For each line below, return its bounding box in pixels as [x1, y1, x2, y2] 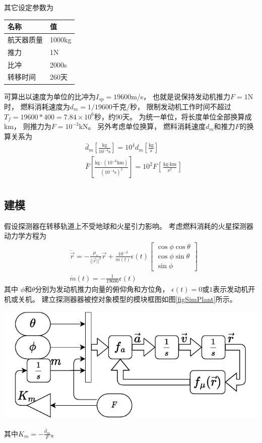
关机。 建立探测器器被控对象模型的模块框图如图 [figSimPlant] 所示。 [18, 293, 237, 304]
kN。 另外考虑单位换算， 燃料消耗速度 [79, 121, 206, 132]
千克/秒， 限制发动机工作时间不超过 [112, 101, 231, 112]
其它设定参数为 [4, 2, 53, 12]
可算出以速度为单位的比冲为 [4, 91, 96, 101]
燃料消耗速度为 [20, 101, 70, 112]
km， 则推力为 [4, 121, 51, 132]
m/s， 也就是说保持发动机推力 [131, 91, 230, 101]
